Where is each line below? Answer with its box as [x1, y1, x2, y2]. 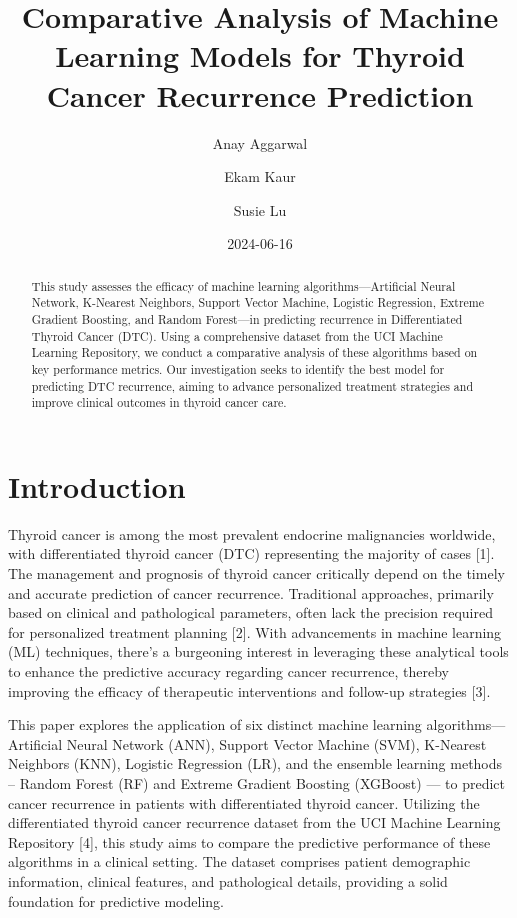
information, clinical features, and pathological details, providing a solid [8, 870, 448, 891]
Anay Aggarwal [212, 132, 308, 153]
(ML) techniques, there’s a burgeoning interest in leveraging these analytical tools [8, 641, 509, 662]
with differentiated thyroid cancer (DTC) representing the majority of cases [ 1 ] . [8, 543, 495, 564]
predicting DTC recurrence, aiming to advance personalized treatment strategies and [31, 377, 473, 394]
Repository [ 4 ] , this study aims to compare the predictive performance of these [8, 831, 491, 852]
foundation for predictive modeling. [8, 890, 224, 911]
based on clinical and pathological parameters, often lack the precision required [8, 602, 493, 623]
